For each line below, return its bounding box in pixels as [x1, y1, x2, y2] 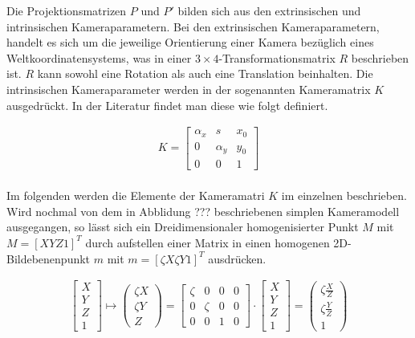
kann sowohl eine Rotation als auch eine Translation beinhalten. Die [37, 65, 373, 82]
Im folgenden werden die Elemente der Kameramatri [6, 187, 265, 204]
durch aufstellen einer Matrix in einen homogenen [85, 234, 330, 250]
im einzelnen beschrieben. [281, 187, 407, 204]
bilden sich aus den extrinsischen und [177, 2, 361, 18]
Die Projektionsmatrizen [6, 2, 127, 18]
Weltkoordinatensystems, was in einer [6, 49, 192, 66]
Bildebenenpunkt [6, 250, 91, 267]
